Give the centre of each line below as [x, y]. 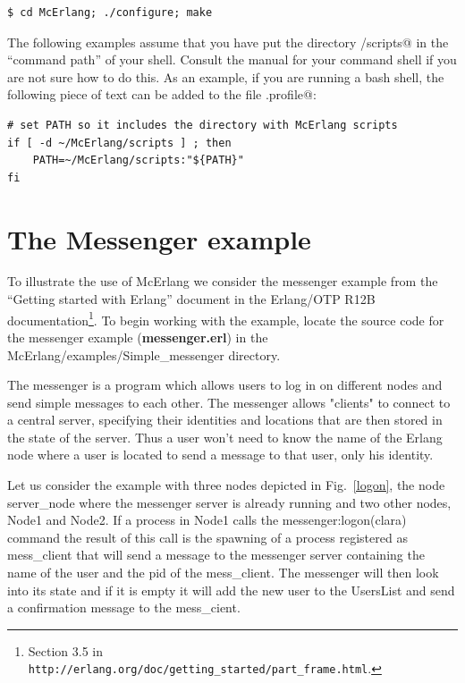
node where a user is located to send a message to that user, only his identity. [220, 455]
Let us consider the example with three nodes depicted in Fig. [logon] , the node [226, 485]
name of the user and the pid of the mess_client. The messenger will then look [223, 573]
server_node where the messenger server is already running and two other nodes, [229, 502]
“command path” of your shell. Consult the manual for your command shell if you [232, 59]
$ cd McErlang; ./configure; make [110, 13]
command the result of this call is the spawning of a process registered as [207, 537]
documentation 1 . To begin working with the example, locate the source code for [226, 318]
